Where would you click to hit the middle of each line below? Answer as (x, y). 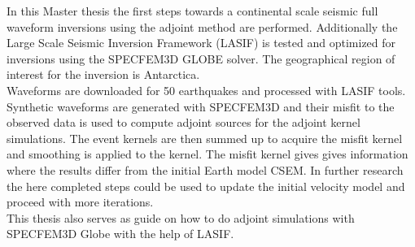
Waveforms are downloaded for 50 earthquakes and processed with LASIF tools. (206, 90)
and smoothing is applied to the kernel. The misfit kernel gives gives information (207, 154)
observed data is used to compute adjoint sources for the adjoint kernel (183, 122)
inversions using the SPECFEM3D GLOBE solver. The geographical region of (201, 58)
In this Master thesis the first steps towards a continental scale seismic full (192, 11)
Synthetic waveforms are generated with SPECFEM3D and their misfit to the (201, 106)
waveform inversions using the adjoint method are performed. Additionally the (202, 26)
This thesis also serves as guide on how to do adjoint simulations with (181, 217)
